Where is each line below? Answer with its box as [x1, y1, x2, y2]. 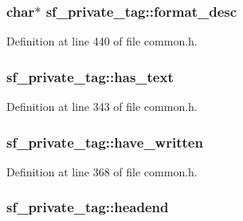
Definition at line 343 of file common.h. [6, 98, 198, 115]
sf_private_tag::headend [6, 197, 169, 217]
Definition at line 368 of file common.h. [6, 163, 198, 180]
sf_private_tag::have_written [6, 132, 203, 152]
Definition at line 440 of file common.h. [6, 33, 198, 49]
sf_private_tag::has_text [6, 66, 174, 86]
